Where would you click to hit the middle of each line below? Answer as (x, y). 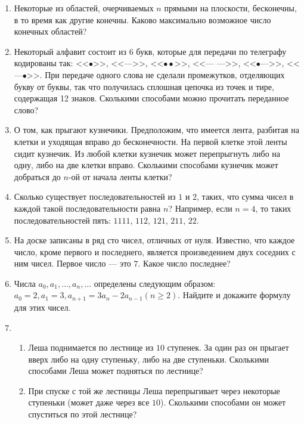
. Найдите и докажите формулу (234, 295)
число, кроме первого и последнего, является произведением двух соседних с (155, 251)
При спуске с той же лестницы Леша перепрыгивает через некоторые (154, 390)
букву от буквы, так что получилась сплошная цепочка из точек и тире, (144, 86)
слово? (26, 109)
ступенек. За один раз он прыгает (228, 347)
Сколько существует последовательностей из (95, 196)
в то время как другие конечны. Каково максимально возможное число (142, 19)
